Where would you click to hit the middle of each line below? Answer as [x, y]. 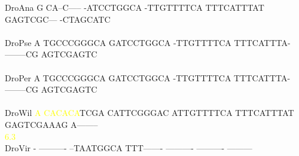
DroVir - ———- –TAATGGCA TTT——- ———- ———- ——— [129, 148]
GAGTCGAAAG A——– [51, 124]
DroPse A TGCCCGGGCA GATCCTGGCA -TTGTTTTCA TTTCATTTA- [148, 42]
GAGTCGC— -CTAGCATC [58, 19]
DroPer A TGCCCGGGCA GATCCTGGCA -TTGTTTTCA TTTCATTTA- [148, 77]
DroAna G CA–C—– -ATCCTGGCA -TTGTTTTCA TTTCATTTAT [135, 7]
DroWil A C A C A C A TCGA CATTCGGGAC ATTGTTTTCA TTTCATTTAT [149, 113]
